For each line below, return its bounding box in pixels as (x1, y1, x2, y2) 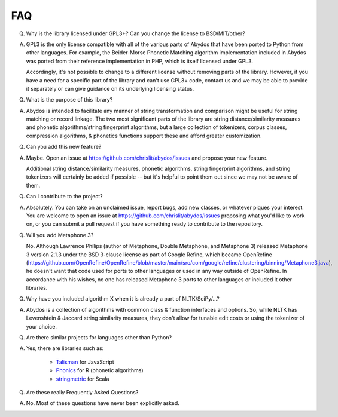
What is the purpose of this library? (26, 96, 113, 103)
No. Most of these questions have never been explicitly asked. (26, 400, 179, 407)
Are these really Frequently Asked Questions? (26, 389, 139, 395)
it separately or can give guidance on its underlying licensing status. (26, 85, 194, 92)
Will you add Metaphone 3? (26, 231, 94, 238)
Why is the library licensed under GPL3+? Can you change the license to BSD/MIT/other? (26, 30, 245, 37)
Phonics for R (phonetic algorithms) (56, 367, 144, 374)
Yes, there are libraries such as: (26, 345, 104, 352)
